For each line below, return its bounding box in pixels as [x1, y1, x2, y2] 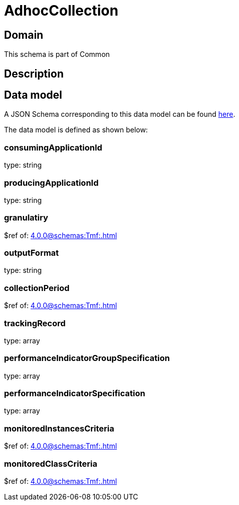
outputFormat [4, 248, 59, 258]
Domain [4, 28, 44, 41]
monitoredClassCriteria [4, 458, 97, 469]
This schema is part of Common [4, 50, 110, 59]
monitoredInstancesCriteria [4, 423, 114, 434]
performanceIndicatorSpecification [4, 388, 146, 399]
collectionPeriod [4, 282, 70, 293]
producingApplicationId [4, 177, 99, 188]
